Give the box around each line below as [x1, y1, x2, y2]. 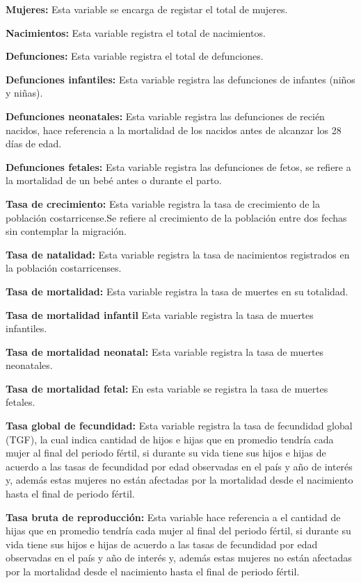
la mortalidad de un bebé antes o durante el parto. [6, 173, 222, 188]
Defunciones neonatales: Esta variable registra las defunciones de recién [6, 108, 325, 123]
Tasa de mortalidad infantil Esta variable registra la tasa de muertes [6, 307, 314, 322]
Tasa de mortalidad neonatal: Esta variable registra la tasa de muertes [6, 344, 324, 359]
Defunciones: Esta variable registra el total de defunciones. [6, 49, 264, 63]
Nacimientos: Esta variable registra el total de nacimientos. [6, 25, 266, 40]
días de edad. [6, 136, 62, 151]
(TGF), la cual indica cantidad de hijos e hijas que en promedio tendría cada [6, 432, 334, 446]
